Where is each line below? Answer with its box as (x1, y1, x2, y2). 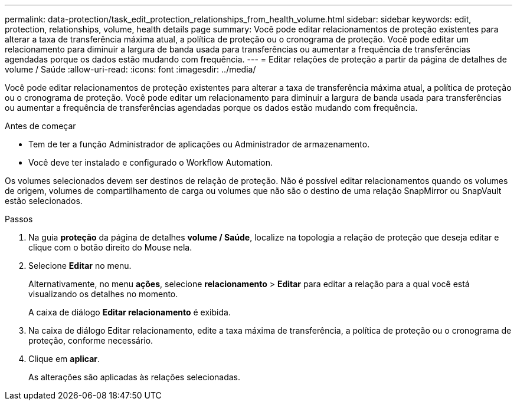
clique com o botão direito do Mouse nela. (28, 242, 192, 252)
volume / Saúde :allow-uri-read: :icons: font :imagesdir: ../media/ (5, 64, 256, 74)
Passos (5, 214, 33, 224)
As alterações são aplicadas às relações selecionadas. (28, 372, 241, 382)
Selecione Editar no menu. (28, 261, 132, 271)
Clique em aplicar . (28, 354, 100, 364)
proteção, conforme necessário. (28, 335, 153, 345)
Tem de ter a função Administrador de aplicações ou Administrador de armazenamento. (28, 139, 370, 149)
